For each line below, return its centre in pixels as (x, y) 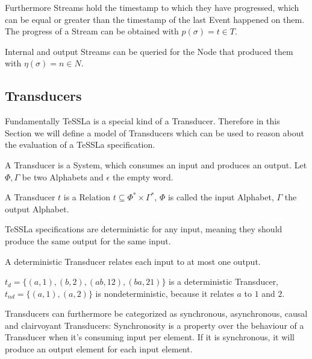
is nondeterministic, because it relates (165, 293)
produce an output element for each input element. (99, 349)
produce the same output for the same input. (88, 240)
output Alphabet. (37, 208)
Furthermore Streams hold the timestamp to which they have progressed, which (152, 7)
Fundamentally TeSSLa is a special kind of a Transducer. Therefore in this (142, 121)
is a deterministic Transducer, (224, 281)
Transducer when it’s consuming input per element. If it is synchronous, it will (150, 337)
